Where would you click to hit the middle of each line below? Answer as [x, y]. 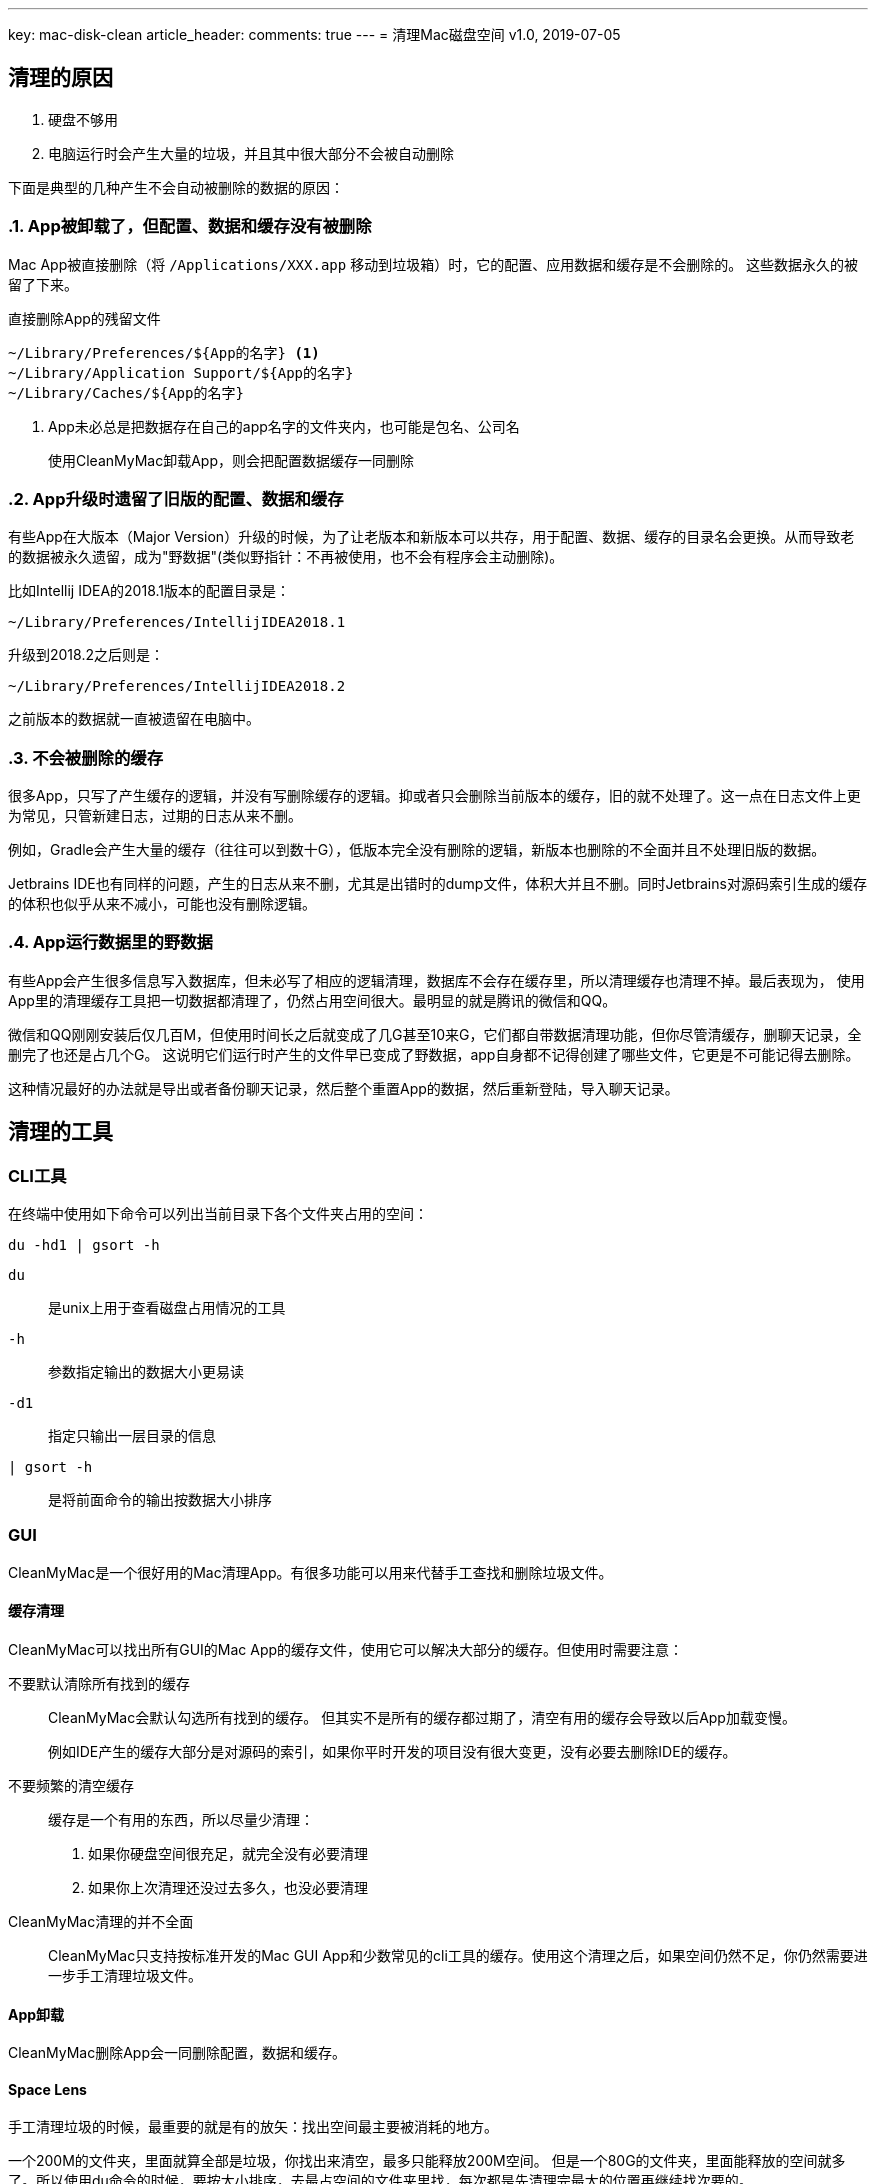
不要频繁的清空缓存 [71, 1786]
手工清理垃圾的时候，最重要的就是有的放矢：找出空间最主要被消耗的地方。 [253, 2127]
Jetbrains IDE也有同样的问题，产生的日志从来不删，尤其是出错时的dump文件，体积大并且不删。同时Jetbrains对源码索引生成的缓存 [437, 884]
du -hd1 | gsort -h [84, 1245]
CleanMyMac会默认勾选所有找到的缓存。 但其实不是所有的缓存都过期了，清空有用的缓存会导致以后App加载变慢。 [422, 1718]
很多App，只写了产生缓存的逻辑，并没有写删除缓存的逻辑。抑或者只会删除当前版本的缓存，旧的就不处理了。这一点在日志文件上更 [434, 796]
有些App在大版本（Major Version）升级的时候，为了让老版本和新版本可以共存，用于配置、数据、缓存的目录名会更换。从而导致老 [431, 537]
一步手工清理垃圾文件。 [125, 1976]
